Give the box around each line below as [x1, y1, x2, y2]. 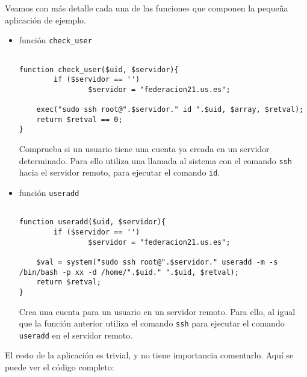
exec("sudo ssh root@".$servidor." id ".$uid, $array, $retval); [36, 105, 304, 114]
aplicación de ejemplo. [5, 13, 86, 26]
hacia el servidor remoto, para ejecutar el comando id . [19, 166, 220, 179]
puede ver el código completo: [5, 361, 114, 373]
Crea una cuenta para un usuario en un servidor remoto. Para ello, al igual [19, 305, 296, 317]
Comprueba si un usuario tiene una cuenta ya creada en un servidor [19, 143, 270, 155]
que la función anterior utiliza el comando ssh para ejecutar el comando [19, 317, 285, 329]
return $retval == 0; [36, 115, 123, 124]
